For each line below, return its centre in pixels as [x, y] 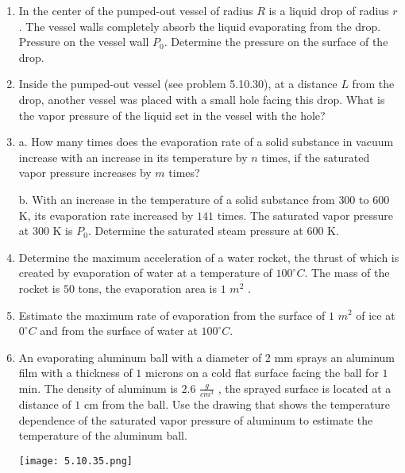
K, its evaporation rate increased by [106, 215]
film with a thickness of [75, 373]
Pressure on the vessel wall [84, 42]
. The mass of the [347, 273]
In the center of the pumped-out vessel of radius [136, 10]
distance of [45, 404]
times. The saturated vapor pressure [305, 215]
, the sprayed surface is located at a [305, 388]
